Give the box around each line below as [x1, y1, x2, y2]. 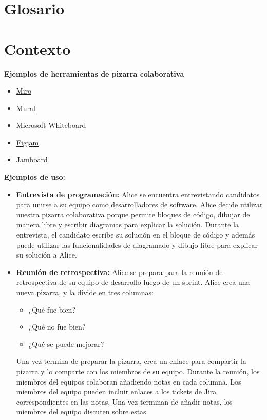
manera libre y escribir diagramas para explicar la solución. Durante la [16, 219, 239, 230]
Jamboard [16, 154, 48, 165]
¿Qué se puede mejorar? [28, 338, 104, 349]
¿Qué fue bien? [28, 304, 75, 315]
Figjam [16, 137, 39, 148]
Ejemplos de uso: [4, 172, 65, 182]
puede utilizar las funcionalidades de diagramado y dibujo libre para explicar [16, 239, 258, 250]
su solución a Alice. [16, 249, 77, 260]
